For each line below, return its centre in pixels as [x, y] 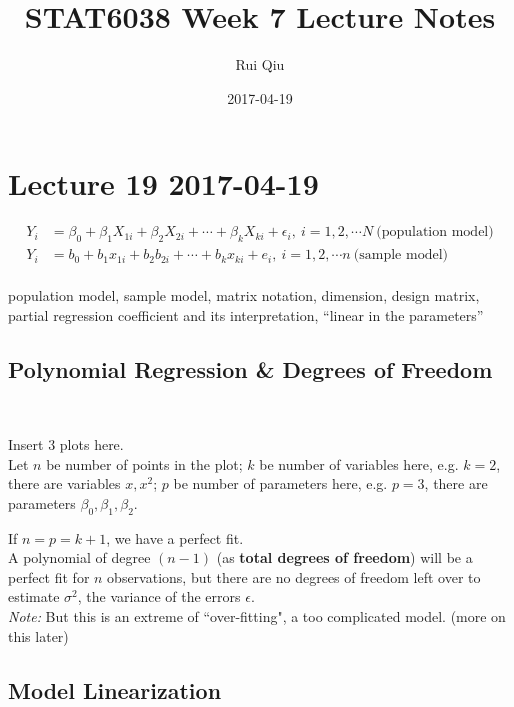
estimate [34, 596]
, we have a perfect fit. [175, 537]
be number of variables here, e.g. [359, 463]
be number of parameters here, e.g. [280, 483]
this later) [38, 635]
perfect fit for [49, 576]
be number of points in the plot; [144, 463]
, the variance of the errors [159, 596]
